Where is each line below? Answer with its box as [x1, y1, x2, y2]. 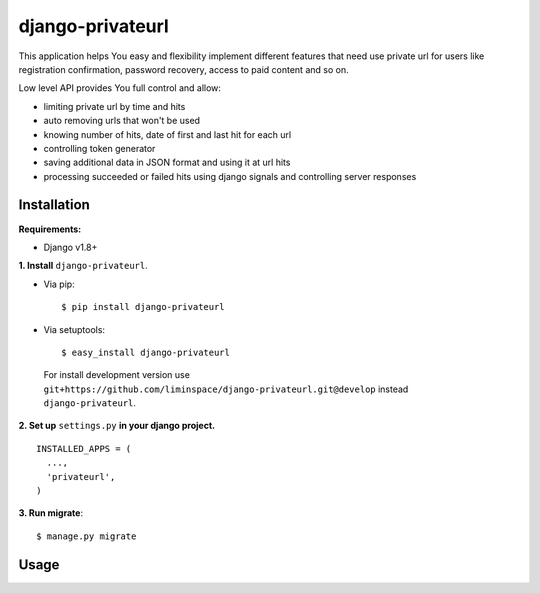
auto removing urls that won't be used [43, 115, 200, 127]
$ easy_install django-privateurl [61, 346, 230, 358]
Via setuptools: [43, 323, 105, 335]
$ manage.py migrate [36, 530, 137, 542]
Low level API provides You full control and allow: [18, 82, 222, 94]
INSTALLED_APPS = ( [36, 443, 132, 454]
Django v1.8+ [43, 241, 98, 253]
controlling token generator [43, 142, 156, 154]
